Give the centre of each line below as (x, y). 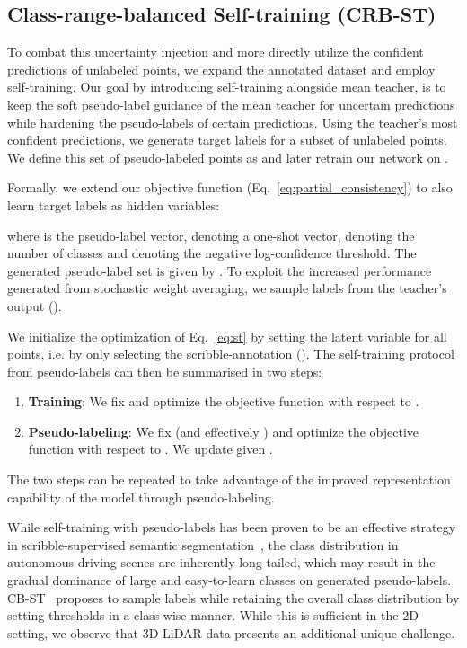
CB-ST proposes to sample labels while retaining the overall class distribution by (233, 597)
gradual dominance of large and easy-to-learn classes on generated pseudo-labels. (229, 580)
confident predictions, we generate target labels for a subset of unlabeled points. (227, 140)
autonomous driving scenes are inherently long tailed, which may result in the (221, 562)
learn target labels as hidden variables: (114, 204)
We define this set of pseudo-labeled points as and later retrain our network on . (228, 157)
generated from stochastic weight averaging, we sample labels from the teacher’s (227, 288)
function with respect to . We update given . (150, 449)
